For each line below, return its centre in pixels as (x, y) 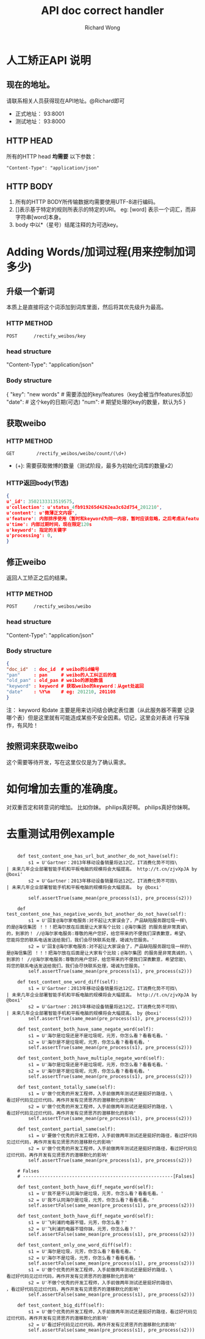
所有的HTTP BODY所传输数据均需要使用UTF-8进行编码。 (87, 202)
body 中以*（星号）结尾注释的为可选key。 (68, 225)
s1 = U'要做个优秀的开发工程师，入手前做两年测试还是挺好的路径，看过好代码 (113, 1135)
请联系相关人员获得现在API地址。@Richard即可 (66, 101)
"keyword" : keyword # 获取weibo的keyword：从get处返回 (75, 686)
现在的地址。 (31, 85)
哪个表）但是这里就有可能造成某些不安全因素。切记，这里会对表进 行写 (95, 717)
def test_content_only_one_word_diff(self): (75, 1245)
